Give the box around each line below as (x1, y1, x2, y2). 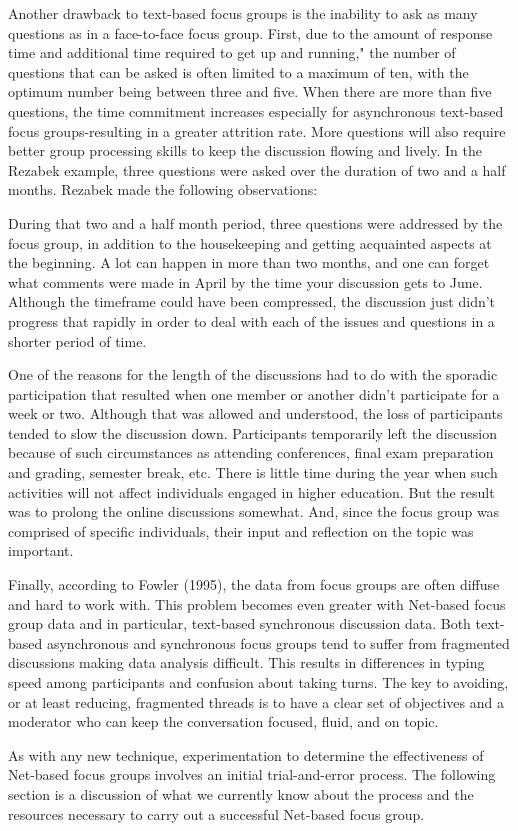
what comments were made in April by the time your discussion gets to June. (8, 271, 483, 292)
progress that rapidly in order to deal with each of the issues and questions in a (8, 310, 495, 331)
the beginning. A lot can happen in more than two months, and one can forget (8, 252, 490, 273)
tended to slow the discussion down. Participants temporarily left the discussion (8, 422, 497, 443)
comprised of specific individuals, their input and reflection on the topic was (8, 520, 474, 541)
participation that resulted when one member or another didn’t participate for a (8, 383, 500, 404)
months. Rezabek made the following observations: (8, 179, 318, 200)
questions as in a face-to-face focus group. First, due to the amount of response (8, 22, 493, 43)
